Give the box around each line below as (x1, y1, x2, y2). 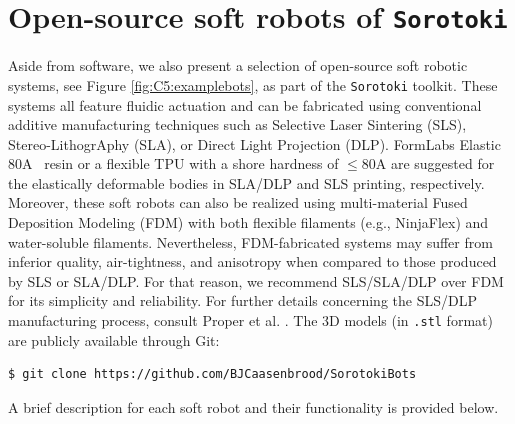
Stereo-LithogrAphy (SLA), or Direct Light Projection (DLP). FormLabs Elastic (8, 133, 501, 154)
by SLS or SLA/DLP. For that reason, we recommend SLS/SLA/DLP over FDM (8, 270, 504, 291)
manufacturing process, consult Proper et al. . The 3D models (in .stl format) (8, 310, 493, 331)
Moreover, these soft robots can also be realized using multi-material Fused (8, 192, 468, 213)
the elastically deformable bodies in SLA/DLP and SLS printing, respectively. (8, 172, 485, 193)
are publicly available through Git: (8, 329, 220, 350)
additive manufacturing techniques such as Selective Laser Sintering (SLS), (8, 114, 467, 135)
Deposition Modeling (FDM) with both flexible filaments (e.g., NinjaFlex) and (8, 212, 489, 233)
